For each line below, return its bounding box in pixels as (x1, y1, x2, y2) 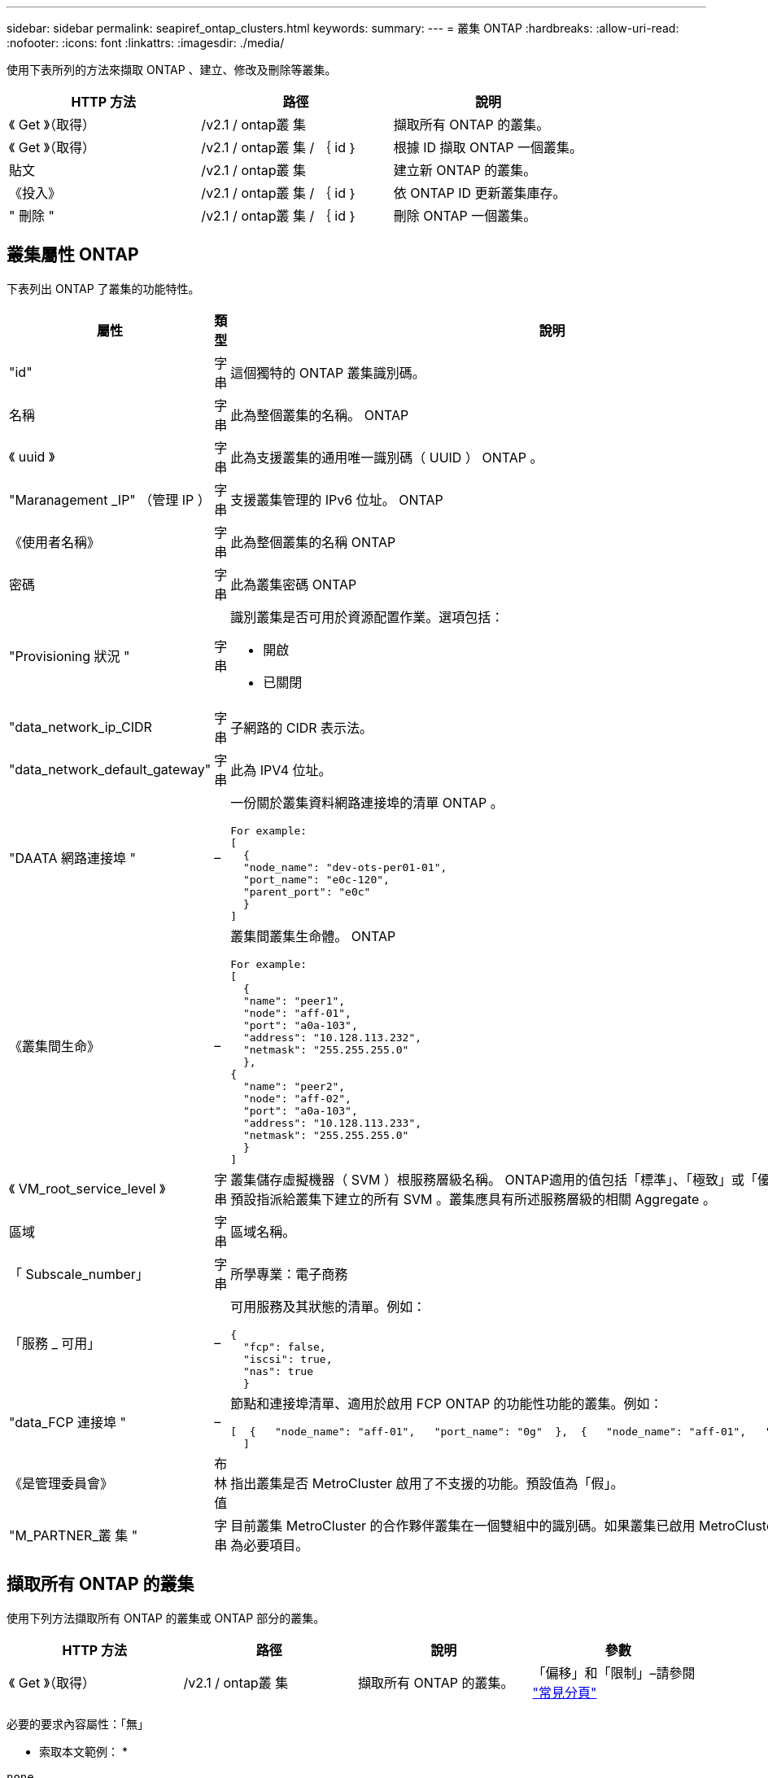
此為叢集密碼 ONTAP (230, 576, 357, 593)
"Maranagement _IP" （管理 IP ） (9, 491, 211, 508)
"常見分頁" (532, 1684, 597, 1701)
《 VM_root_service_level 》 (9, 1180, 166, 1197)
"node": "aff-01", (242, 1006, 351, 1019)
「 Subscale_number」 (9, 1265, 149, 1282)
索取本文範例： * (39, 1744, 128, 1758)
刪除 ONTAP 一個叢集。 (393, 208, 537, 224)
